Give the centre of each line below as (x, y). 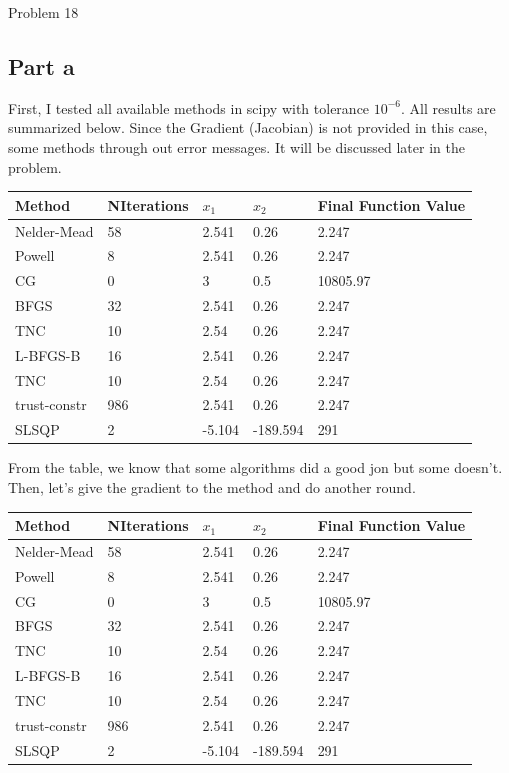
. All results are (448, 107)
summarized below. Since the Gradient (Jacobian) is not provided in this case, (248, 127)
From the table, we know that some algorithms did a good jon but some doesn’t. (255, 467)
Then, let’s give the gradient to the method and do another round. (212, 486)
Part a (41, 65)
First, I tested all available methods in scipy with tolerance (189, 107)
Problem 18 (43, 12)
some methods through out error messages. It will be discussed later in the (236, 146)
